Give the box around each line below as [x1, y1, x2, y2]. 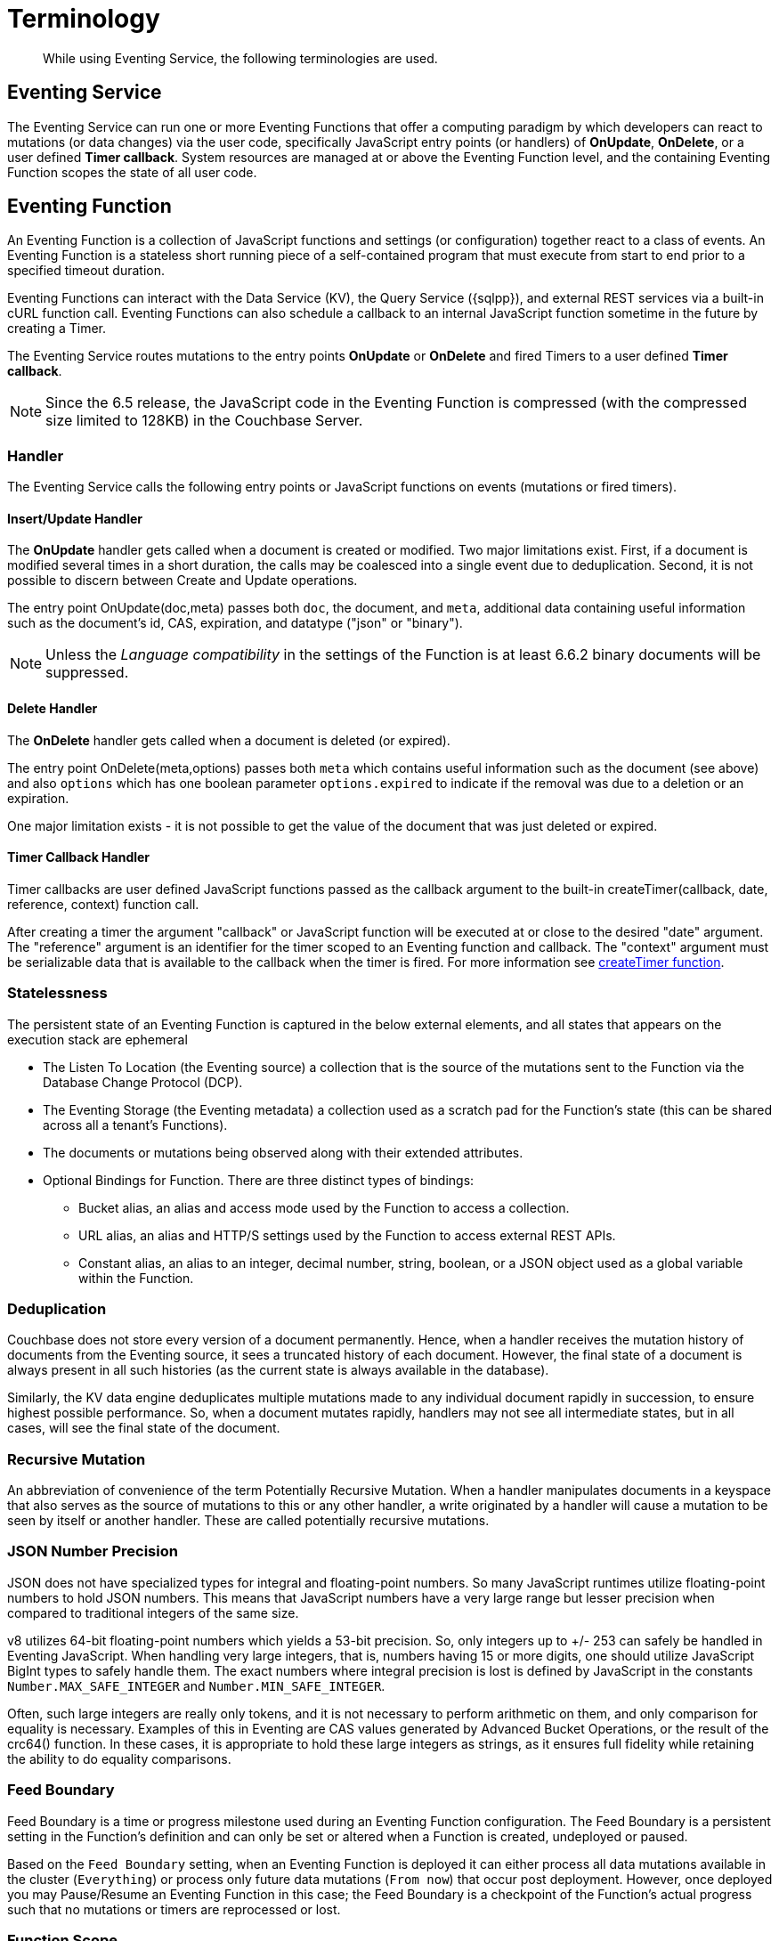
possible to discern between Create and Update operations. [7, 573, 358, 589]
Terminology [7, 4, 160, 34]
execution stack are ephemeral [7, 1031, 188, 1047]
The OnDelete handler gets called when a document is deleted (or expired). [7, 732, 450, 748]
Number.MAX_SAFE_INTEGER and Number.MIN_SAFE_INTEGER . [7, 1677, 385, 1693]
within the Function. [78, 1270, 194, 1286]
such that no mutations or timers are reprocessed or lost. [7, 1901, 341, 1917]
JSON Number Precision [7, 1542, 178, 1561]
